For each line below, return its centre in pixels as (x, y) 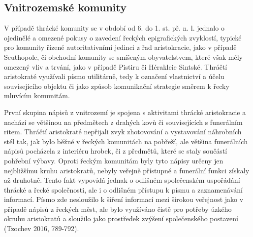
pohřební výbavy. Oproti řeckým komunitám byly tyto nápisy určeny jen (114, 160)
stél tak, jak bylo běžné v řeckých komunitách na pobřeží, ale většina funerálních (126, 141)
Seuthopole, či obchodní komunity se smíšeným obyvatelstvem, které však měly (123, 57)
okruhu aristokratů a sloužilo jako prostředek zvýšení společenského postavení (121, 218)
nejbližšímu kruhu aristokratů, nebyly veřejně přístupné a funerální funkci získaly (127, 170)
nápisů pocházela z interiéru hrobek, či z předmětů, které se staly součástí (116, 151)
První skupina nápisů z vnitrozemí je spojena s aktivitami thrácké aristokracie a (125, 112)
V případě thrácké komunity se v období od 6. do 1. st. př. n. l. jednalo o (114, 28)
